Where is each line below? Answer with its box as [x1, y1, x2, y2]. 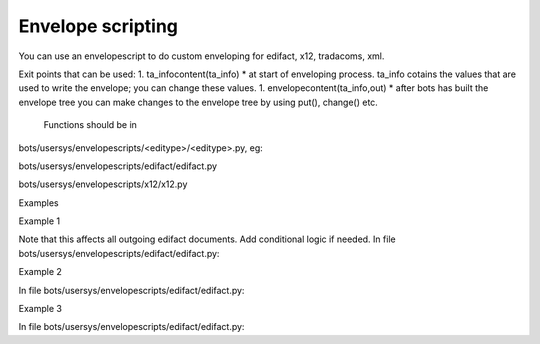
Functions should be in [43, 119, 137, 131]
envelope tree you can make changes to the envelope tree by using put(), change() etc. [18, 96, 379, 108]
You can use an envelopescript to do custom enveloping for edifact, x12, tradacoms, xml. [18, 50, 385, 62]
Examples [18, 196, 59, 209]
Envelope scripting [18, 15, 179, 37]
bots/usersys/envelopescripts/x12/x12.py [18, 178, 188, 190]
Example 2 [18, 266, 62, 278]
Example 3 [18, 303, 62, 315]
